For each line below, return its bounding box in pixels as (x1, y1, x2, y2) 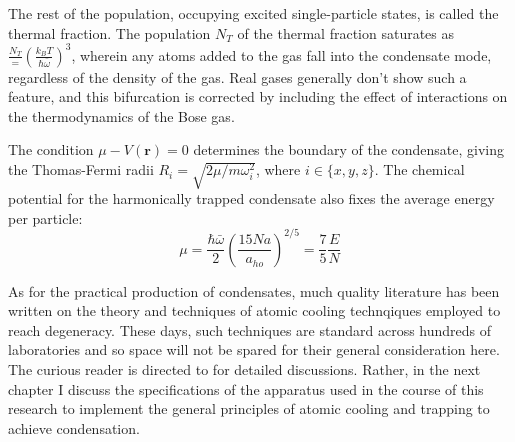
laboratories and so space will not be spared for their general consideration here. (8, 339, 500, 360)
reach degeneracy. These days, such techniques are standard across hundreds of (8, 319, 492, 340)
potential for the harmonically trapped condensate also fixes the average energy (8, 188, 495, 209)
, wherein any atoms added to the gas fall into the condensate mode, (71, 44, 492, 65)
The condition (8, 139, 94, 160)
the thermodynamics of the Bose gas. (8, 105, 235, 126)
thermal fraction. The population (8, 22, 211, 43)
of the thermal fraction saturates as (237, 22, 455, 43)
